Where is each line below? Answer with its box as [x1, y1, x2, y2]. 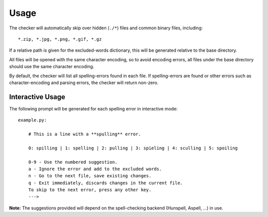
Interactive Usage [9, 93, 66, 101]
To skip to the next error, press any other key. [28, 187, 151, 193]
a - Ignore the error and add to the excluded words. [28, 166, 162, 172]
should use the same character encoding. [9, 64, 94, 70]
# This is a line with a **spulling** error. [28, 131, 141, 137]
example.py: [18, 117, 47, 123]
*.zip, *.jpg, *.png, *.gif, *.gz [18, 36, 102, 42]
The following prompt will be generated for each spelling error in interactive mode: [9, 106, 178, 111]
